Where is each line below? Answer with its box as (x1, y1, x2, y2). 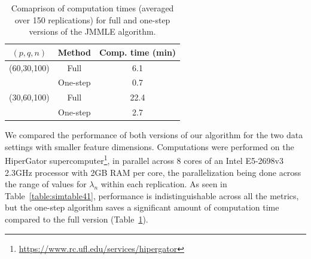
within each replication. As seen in (100, 178, 227, 190)
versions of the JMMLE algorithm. (29, 25, 156, 38)
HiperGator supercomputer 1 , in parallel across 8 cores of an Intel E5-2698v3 (5, 153, 284, 167)
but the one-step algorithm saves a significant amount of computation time (5, 201, 279, 214)
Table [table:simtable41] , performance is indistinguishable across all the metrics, (5, 189, 299, 202)
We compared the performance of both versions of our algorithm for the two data (5, 129, 303, 141)
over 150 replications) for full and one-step (14, 13, 170, 26)
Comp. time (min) (99, 45, 176, 58)
